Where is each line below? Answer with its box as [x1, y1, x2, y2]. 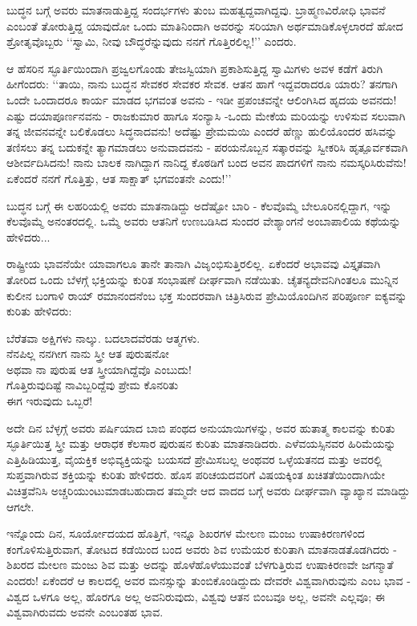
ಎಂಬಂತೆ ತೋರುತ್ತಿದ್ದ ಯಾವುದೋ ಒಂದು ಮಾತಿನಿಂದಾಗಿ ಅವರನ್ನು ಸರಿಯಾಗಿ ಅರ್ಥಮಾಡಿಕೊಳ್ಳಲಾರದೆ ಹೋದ [6, 17, 403, 34]
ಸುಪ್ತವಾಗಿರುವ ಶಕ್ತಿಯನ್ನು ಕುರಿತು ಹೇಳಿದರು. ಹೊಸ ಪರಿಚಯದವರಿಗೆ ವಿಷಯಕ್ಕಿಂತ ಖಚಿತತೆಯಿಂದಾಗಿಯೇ [6, 466, 386, 483]
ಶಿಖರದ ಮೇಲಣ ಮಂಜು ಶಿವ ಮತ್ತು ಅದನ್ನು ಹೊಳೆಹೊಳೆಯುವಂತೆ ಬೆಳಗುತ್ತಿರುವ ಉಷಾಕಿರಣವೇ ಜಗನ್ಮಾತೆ [6, 556, 394, 573]
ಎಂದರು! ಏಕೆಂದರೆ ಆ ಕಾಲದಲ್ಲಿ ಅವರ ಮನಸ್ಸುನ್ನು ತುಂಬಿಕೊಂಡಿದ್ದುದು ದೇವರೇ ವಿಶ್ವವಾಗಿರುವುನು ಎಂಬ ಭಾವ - [6, 572, 411, 588]
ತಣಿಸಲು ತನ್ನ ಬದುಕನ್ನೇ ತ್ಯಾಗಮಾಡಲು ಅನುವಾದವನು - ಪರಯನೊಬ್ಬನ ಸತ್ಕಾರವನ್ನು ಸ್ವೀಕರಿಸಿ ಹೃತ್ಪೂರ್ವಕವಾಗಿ [6, 138, 408, 155]
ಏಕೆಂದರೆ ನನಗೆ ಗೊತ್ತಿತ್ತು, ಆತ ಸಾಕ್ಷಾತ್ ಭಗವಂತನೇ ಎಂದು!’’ [6, 169, 232, 186]
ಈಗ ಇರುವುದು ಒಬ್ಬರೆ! [6, 392, 93, 409]
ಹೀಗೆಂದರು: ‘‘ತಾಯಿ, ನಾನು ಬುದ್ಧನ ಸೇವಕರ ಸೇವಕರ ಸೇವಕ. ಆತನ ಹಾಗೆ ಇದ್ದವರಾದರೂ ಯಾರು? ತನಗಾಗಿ [6, 75, 398, 92]
